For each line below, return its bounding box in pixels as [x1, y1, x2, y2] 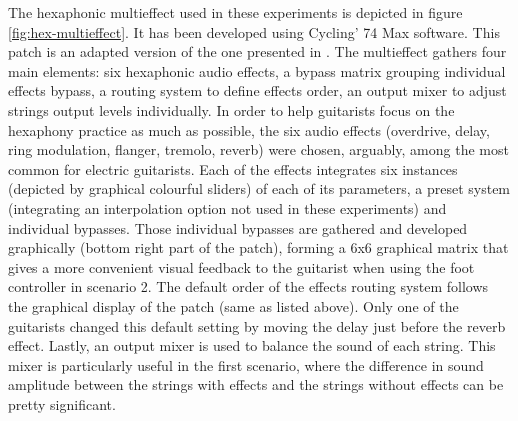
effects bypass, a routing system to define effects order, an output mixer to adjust [8, 80, 507, 101]
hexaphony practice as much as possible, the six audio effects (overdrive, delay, [8, 119, 490, 140]
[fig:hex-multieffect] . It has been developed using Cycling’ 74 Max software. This [8, 21, 500, 42]
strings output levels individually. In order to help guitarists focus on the [8, 99, 455, 120]
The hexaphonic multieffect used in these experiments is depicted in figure [8, 2, 463, 22]
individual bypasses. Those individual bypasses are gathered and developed [8, 217, 468, 238]
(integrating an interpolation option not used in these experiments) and [8, 197, 447, 218]
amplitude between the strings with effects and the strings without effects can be [8, 374, 504, 395]
